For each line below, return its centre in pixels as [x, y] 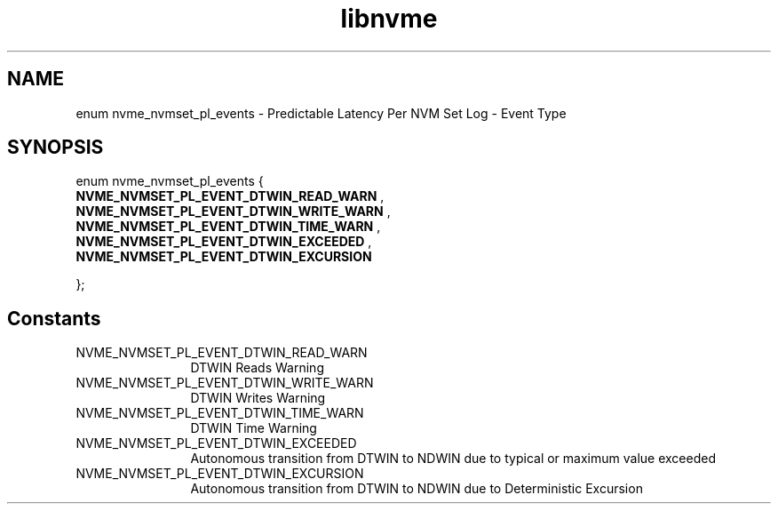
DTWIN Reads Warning [257, 368]
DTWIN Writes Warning [258, 398]
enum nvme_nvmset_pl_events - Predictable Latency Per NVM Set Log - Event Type [321, 113]
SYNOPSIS [56, 148]
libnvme [389, 19]
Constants [54, 318]
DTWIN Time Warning [254, 428]
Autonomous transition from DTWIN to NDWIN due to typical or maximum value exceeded [453, 459]
